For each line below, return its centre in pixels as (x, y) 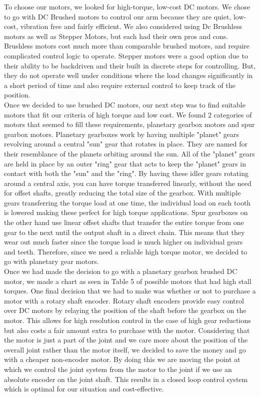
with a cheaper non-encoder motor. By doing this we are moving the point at (122, 359)
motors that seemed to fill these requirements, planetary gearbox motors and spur (129, 124)
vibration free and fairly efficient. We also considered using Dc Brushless (131, 26)
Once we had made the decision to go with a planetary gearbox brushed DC (121, 271)
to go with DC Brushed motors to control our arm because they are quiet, (118, 16)
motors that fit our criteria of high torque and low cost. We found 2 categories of (128, 114)
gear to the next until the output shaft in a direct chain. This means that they (124, 232)
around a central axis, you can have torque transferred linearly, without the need (128, 183)
